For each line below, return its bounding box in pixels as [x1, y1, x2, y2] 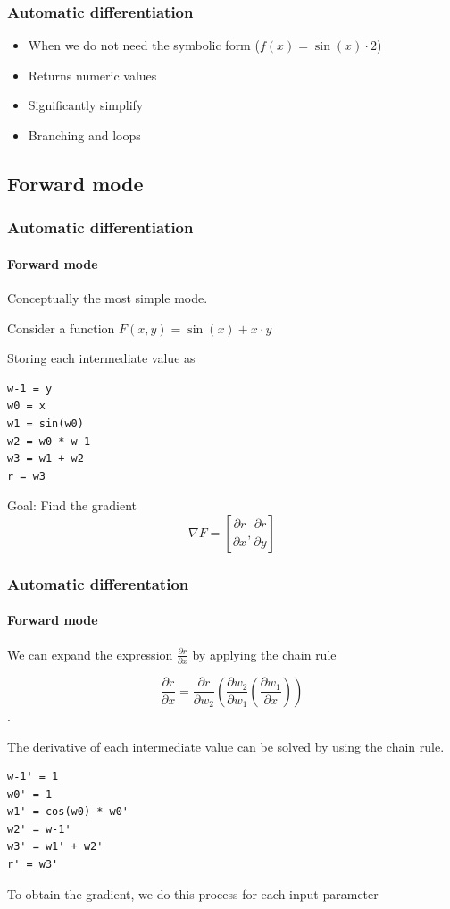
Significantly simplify [28, 96, 144, 114]
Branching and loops [28, 126, 141, 144]
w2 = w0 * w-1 [7, 434, 91, 448]
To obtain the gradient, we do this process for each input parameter [7, 884, 379, 903]
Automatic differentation [7, 572, 189, 594]
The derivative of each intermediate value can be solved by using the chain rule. [7, 736, 445, 755]
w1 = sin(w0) [7, 417, 84, 430]
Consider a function [7, 318, 115, 337]
